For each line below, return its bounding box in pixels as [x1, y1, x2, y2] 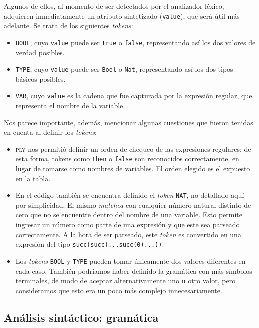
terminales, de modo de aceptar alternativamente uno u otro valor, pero [15, 275, 236, 286]
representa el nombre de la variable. [15, 100, 125, 110]
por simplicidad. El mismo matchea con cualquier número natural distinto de [15, 199, 251, 210]
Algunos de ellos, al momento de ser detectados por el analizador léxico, [4, 1, 224, 11]
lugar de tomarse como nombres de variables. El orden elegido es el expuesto [15, 163, 250, 174]
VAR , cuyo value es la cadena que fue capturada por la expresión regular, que [15, 90, 252, 101]
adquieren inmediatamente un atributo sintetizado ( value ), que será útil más [4, 10, 240, 21]
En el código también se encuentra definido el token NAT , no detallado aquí [15, 190, 244, 200]
